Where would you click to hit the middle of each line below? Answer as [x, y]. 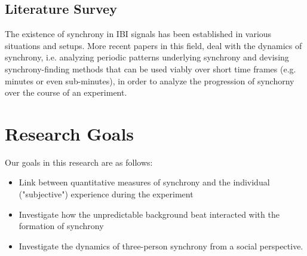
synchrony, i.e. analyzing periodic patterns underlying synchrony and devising [147, 57]
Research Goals [70, 133]
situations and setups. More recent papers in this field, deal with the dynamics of [153, 45]
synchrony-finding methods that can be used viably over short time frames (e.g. [151, 68]
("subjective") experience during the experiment [106, 194]
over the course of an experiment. [66, 92]
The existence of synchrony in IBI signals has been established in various [138, 34]
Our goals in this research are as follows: [79, 162]
